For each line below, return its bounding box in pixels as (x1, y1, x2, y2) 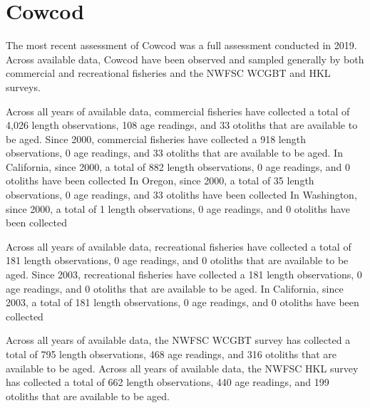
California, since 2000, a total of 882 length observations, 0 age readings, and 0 (6, 159, 351, 174)
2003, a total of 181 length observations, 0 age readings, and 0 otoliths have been (6, 295, 359, 310)
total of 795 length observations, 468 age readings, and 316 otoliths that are (6, 347, 336, 361)
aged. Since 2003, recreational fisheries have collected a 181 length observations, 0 (6, 267, 362, 282)
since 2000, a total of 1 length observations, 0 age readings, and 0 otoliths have (6, 201, 351, 216)
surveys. (6, 79, 41, 94)
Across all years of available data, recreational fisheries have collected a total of (6, 239, 351, 253)
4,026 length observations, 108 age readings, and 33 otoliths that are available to (6, 117, 358, 132)
